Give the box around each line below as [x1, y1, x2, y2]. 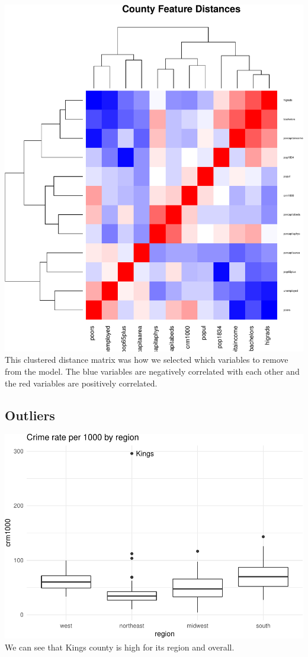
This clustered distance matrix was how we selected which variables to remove [5, 353, 288, 366]
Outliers [5, 405, 55, 424]
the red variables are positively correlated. [5, 376, 158, 389]
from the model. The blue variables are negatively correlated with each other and [5, 365, 300, 377]
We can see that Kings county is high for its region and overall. [5, 640, 235, 653]
